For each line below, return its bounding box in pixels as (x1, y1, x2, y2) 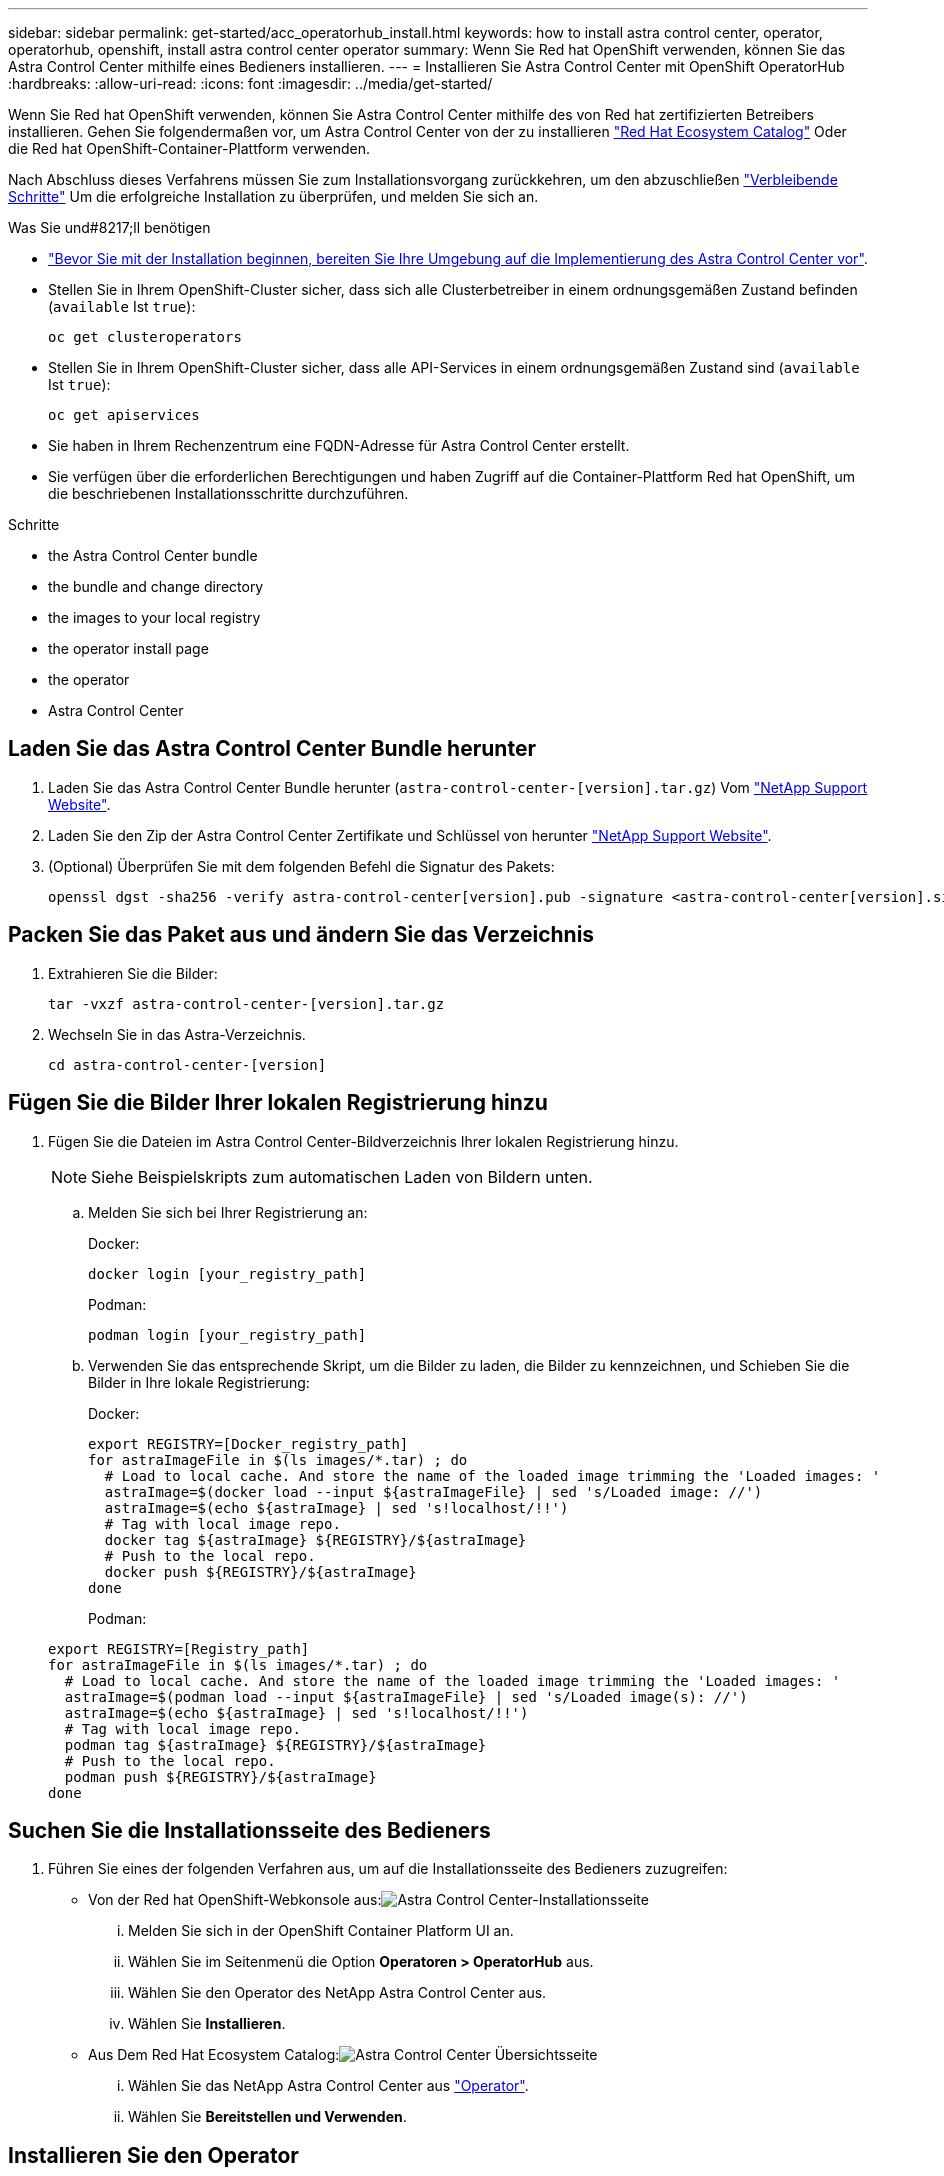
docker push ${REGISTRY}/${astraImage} (104, 1563, 417, 1580)
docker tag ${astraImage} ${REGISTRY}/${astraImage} (104, 1531, 527, 1548)
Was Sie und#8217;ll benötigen (8, 219, 211, 236)
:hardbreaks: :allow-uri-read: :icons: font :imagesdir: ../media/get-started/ (8, 75, 493, 92)
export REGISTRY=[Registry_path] (48, 1640, 310, 1657)
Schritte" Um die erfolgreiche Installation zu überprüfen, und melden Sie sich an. (8, 188, 539, 205)
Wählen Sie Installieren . (128, 2015, 286, 2033)
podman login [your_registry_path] (88, 1326, 367, 1343)
